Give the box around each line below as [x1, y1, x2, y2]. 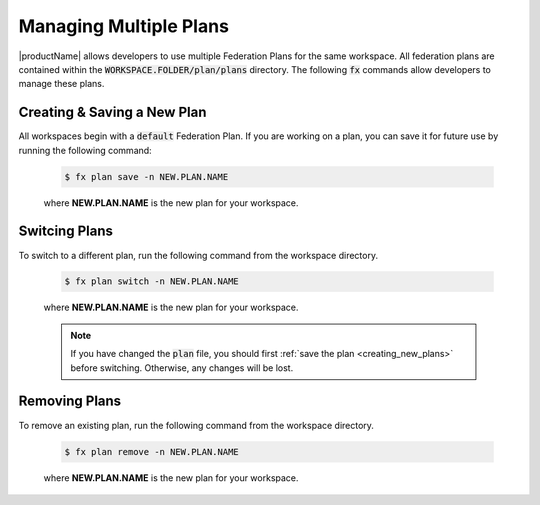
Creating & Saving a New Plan [18, 104, 207, 121]
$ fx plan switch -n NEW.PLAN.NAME [64, 276, 239, 287]
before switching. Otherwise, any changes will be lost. [70, 361, 294, 374]
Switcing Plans [18, 223, 114, 240]
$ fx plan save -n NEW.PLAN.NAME [64, 171, 229, 182]
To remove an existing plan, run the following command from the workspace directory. [18, 419, 375, 431]
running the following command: [18, 144, 152, 156]
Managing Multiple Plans [18, 15, 230, 37]
